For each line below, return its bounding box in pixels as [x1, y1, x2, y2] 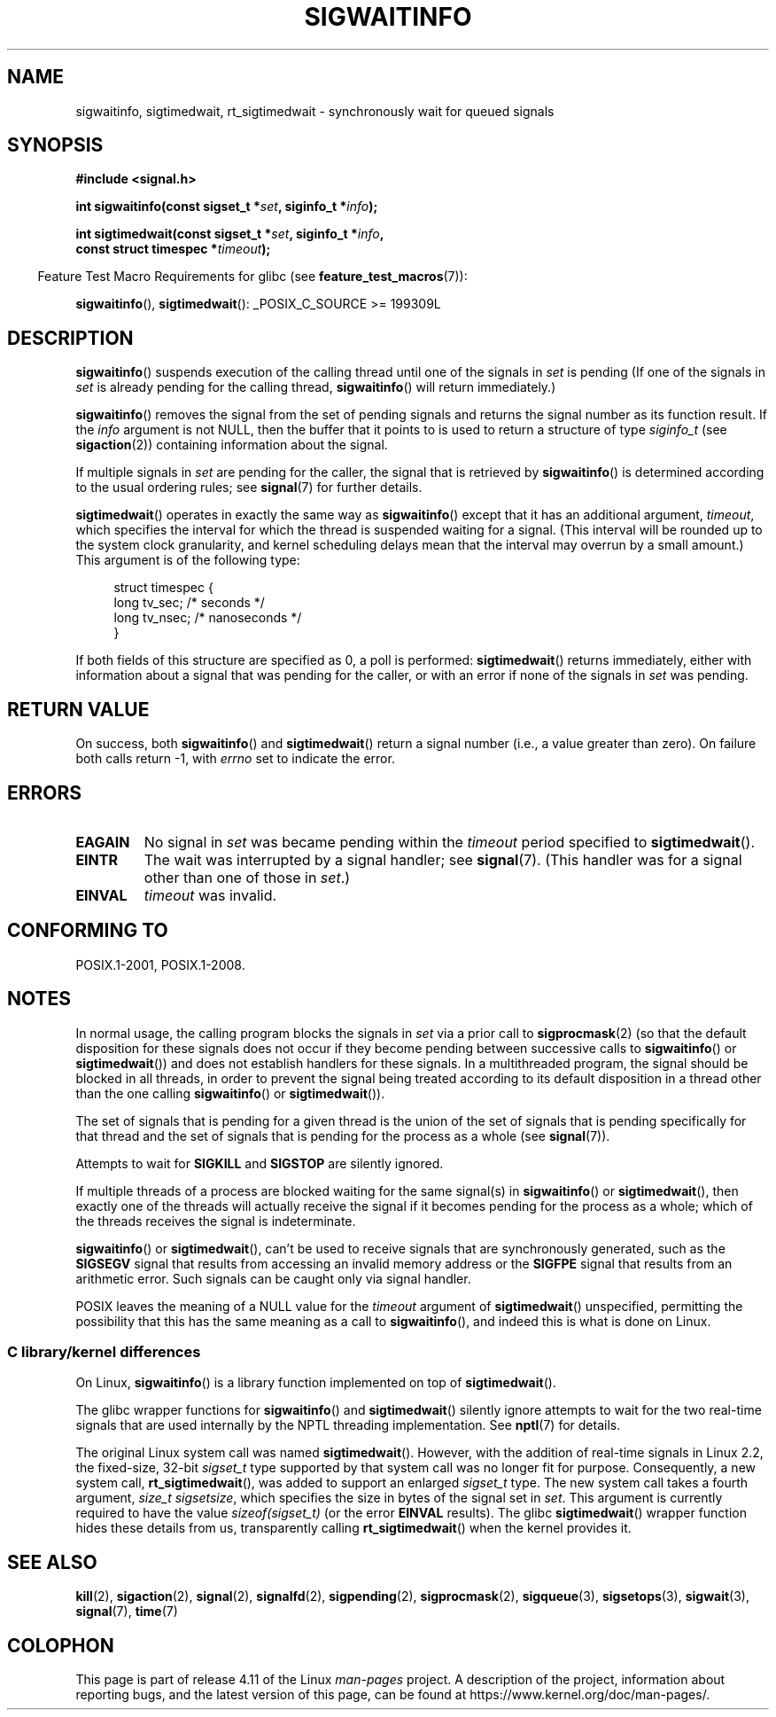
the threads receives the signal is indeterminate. [75, 1213, 356, 1229]
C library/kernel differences [7, 1343, 201, 1362]
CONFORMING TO [7, 919, 168, 942]
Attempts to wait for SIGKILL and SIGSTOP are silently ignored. [75, 1155, 444, 1171]
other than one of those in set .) [144, 868, 351, 886]
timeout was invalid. [144, 886, 277, 904]
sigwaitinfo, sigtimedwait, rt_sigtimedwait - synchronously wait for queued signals [75, 103, 555, 119]
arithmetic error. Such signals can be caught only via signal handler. [75, 1270, 471, 1286]
